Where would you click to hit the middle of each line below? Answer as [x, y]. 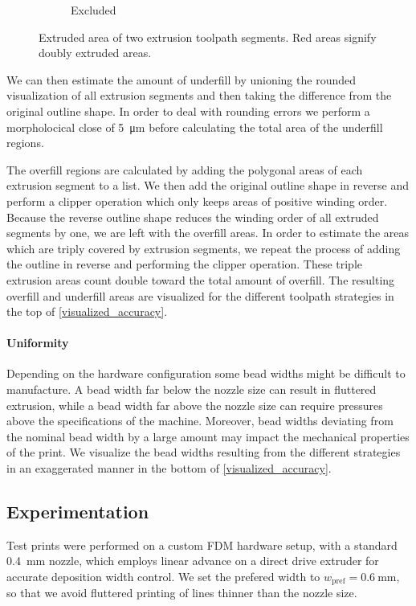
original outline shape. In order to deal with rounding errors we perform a [188, 111]
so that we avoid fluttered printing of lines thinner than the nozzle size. [182, 593]
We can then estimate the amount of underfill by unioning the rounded [181, 79]
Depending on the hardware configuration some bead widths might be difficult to [206, 373]
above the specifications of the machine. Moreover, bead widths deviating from [200, 421]
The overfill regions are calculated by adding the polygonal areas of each [185, 169]
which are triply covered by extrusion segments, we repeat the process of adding [204, 248]
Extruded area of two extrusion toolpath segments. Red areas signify [208, 37]
